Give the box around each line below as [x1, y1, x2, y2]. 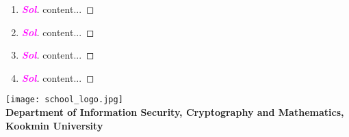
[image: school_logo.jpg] [5, 95, 123, 105]
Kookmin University [5, 118, 103, 132]
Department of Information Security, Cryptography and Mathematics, [5, 105, 344, 119]
